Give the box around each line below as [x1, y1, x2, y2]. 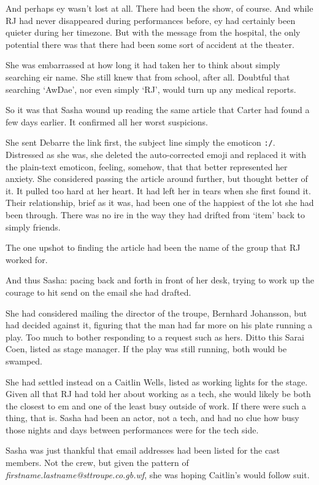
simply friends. [6, 220, 61, 233]
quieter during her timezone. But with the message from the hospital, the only [6, 26, 301, 39]
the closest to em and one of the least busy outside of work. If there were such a [6, 399, 307, 412]
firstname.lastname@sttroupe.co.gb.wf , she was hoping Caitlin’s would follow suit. [6, 468, 310, 481]
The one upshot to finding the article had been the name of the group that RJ [6, 241, 301, 254]
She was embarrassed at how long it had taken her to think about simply [6, 58, 280, 71]
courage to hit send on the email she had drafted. [6, 285, 191, 298]
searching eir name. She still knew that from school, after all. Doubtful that [6, 70, 290, 83]
